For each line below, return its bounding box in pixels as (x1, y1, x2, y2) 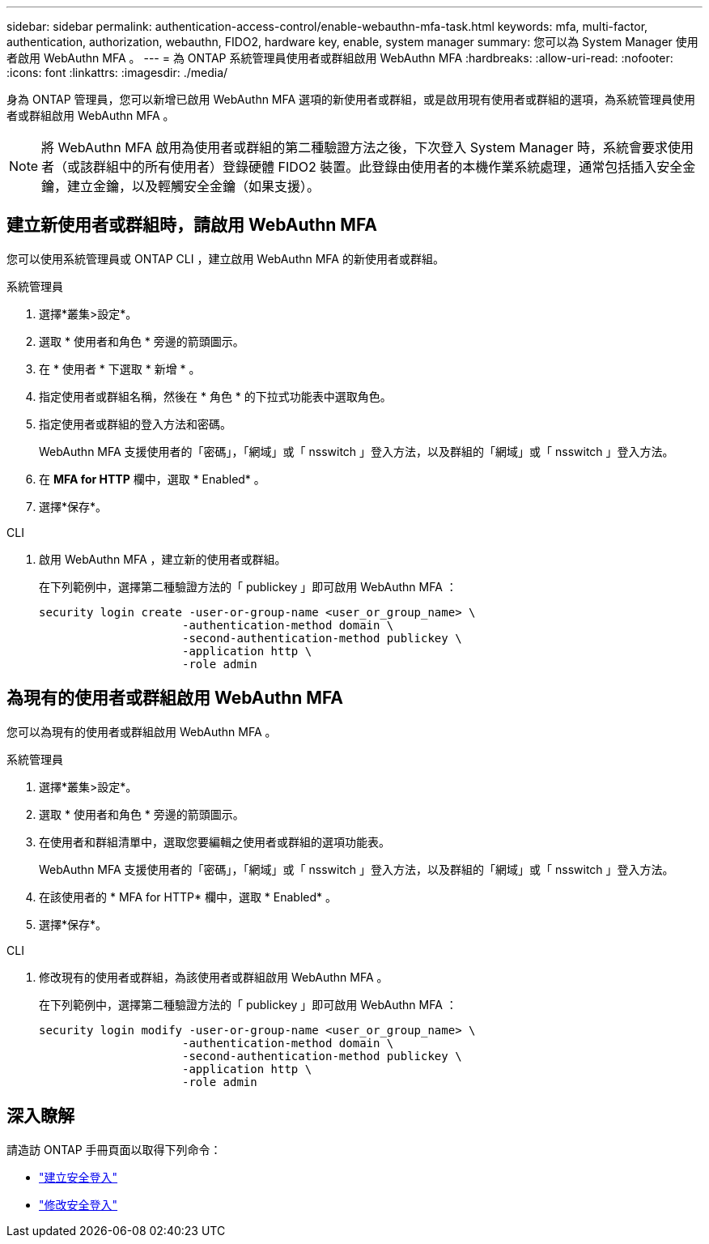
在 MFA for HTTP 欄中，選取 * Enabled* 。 (39, 471, 265, 486)
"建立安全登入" (39, 1169, 118, 1184)
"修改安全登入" (39, 1197, 118, 1212)
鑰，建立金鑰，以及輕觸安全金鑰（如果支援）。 (41, 178, 321, 194)
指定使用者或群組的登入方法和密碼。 (39, 416, 231, 431)
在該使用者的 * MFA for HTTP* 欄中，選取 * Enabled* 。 (39, 889, 337, 904)
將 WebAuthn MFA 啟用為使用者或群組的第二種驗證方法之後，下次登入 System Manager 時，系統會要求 (41, 139, 668, 155)
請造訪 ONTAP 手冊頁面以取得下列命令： (6, 1142, 222, 1157)
